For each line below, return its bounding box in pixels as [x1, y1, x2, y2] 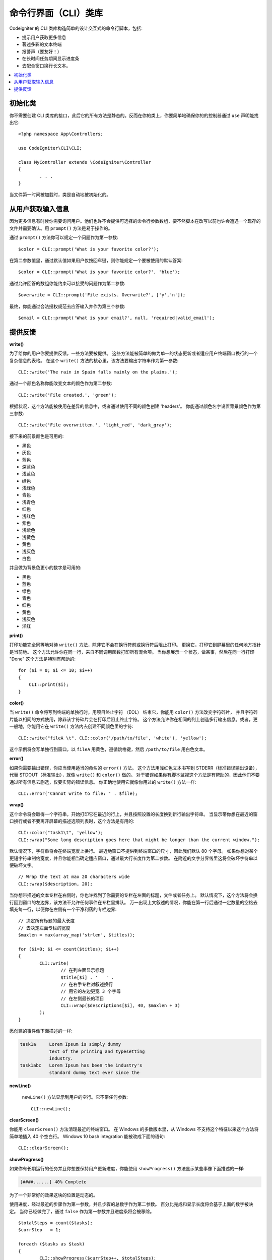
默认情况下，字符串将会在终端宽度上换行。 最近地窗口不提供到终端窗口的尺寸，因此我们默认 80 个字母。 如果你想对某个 [9, 848, 258, 854]
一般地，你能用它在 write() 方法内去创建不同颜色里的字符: [9, 723, 133, 729]
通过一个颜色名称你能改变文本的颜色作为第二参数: [9, 381, 113, 387]
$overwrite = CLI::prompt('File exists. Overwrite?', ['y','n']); [18, 292, 186, 298]
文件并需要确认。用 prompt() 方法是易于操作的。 [9, 225, 113, 231]
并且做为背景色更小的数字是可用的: [9, 564, 82, 571]
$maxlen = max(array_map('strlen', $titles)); [18, 932, 135, 938]
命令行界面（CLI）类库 [9, 8, 103, 19]
